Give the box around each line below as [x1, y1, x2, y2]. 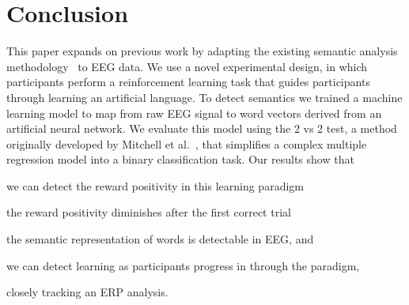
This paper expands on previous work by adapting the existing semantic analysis [6, 43, 398, 59]
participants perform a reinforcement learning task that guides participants [6, 73, 370, 90]
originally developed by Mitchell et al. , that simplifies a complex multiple [6, 135, 367, 152]
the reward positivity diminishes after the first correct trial [6, 204, 291, 220]
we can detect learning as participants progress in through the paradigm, [6, 257, 360, 273]
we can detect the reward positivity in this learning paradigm [6, 177, 304, 194]
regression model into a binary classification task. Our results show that [6, 151, 354, 168]
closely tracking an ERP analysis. [6, 284, 169, 300]
